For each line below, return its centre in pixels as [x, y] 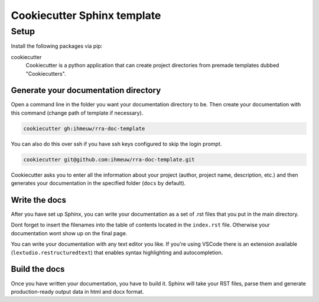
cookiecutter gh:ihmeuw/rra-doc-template [84, 128]
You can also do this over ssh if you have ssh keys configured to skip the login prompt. [116, 144]
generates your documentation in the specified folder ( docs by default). [98, 183]
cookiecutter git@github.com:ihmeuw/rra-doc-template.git [109, 159]
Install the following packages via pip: [57, 46]
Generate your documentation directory [86, 91]
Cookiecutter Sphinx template [86, 15]
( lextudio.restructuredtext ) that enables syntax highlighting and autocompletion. [117, 252]
